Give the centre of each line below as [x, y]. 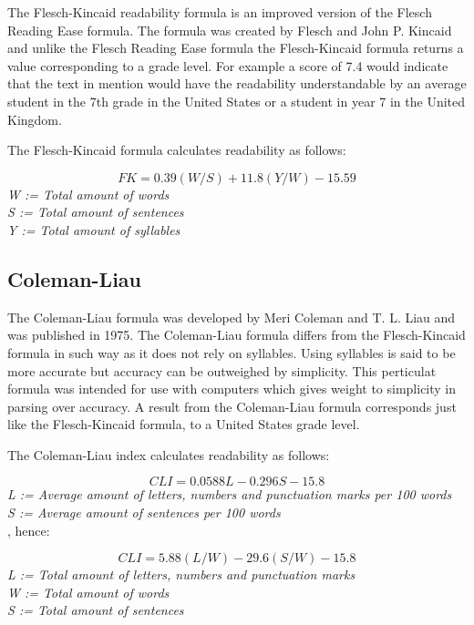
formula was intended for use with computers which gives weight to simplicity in [232, 389]
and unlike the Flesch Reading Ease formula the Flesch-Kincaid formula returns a [236, 48]
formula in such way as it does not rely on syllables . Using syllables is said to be [232, 352]
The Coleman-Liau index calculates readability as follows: [169, 454]
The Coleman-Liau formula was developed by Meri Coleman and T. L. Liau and [232, 317]
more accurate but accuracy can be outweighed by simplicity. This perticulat [222, 370]
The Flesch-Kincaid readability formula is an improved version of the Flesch [220, 12]
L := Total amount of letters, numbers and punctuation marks [181, 574]
